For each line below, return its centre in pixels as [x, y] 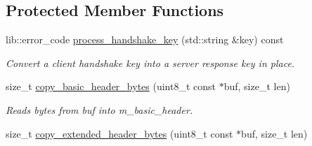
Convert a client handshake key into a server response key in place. [150, 63]
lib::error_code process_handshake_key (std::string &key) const [145, 39]
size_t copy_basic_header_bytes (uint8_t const [111, 86]
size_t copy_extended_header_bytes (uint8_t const [119, 133]
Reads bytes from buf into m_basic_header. [99, 109]
